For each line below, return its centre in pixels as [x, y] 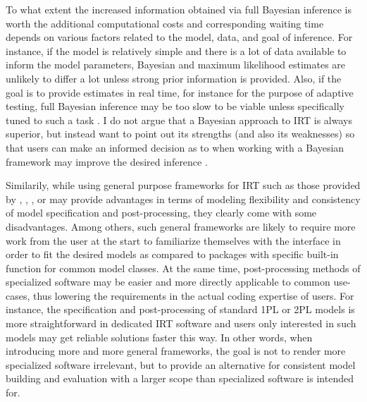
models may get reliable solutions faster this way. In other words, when [159, 337]
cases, [18, 295]
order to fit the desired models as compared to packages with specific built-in [172, 254]
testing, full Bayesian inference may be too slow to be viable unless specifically [175, 106]
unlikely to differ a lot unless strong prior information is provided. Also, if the [174, 78]
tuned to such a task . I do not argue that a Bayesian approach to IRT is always [179, 120]
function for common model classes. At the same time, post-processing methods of [183, 268]
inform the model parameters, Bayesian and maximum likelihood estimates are [176, 65]
